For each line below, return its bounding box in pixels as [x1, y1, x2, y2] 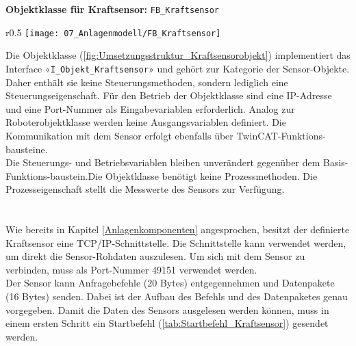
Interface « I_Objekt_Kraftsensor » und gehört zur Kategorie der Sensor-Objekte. [5, 61, 350, 75]
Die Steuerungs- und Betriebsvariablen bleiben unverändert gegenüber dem [5, 155, 320, 170]
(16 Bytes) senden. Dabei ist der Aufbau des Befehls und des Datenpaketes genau [5, 289, 348, 304]
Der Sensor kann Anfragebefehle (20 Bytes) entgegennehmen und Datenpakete [5, 276, 335, 290]
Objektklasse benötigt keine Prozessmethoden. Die [105, 168, 318, 183]
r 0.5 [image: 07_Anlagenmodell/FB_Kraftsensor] [5, 25, 221, 39]
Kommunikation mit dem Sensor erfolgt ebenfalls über [5, 128, 233, 142]
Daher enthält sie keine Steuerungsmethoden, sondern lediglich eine [5, 75, 288, 89]
